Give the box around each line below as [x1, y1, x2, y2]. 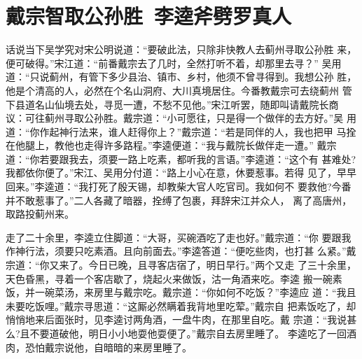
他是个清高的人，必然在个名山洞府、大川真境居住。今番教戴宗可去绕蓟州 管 [6, 83, 352, 97]
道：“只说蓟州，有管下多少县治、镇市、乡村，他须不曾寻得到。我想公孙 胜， [6, 69, 357, 84]
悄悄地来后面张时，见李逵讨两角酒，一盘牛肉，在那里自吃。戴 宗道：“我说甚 [6, 312, 357, 327]
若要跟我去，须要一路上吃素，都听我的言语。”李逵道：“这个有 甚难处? [39, 151, 356, 166]
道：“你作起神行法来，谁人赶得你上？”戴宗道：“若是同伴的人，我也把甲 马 [6, 124, 347, 139]
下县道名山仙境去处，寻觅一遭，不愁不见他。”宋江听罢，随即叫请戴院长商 [6, 97, 339, 111]
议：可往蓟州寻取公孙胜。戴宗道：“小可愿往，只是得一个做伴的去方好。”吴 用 [6, 111, 356, 125]
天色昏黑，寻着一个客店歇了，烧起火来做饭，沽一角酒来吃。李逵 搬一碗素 [6, 271, 342, 286]
